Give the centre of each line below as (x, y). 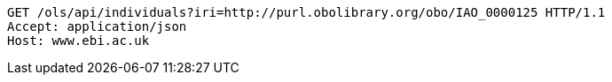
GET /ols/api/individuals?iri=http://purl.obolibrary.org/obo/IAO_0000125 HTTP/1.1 (306, 12)
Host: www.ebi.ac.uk (78, 41)
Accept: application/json (97, 26)
